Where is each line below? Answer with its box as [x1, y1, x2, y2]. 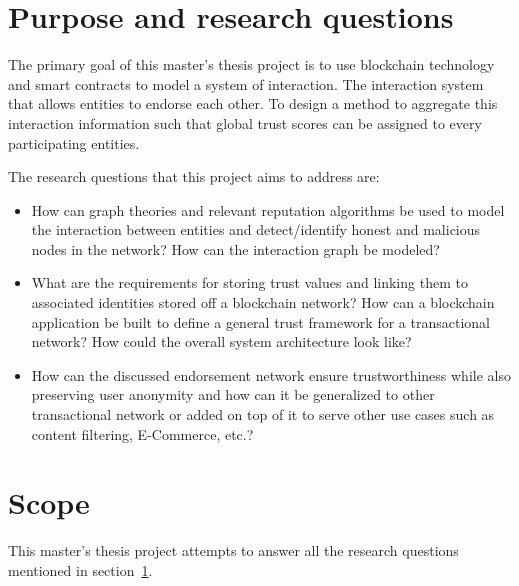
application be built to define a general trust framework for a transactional [31, 311, 490, 332]
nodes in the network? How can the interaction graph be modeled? [31, 238, 440, 259]
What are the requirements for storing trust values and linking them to [31, 272, 468, 293]
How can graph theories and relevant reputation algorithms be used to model [31, 199, 505, 220]
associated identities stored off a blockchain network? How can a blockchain [31, 292, 495, 313]
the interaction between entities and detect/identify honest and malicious [31, 219, 481, 240]
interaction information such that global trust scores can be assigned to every [8, 112, 482, 133]
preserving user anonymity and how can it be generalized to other [31, 384, 435, 405]
